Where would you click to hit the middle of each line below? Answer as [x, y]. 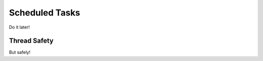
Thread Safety [31, 41]
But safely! [20, 52]
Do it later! [19, 27]
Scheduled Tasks [45, 13]
